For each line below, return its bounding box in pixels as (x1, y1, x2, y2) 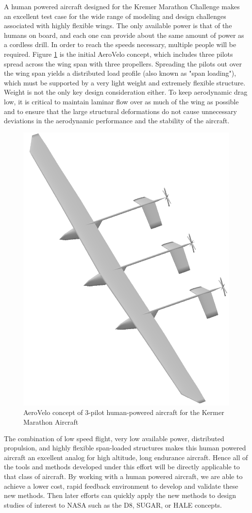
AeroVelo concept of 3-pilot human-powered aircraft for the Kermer (23, 407, 224, 417)
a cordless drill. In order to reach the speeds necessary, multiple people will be (4, 39, 236, 50)
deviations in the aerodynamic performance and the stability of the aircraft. (4, 116, 230, 126)
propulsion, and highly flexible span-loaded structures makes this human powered (4, 443, 246, 453)
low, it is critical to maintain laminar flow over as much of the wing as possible (4, 96, 239, 106)
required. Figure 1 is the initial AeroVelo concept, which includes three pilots (4, 49, 233, 59)
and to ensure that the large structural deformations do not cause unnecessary (4, 106, 237, 116)
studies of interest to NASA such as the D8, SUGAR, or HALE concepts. (4, 499, 222, 510)
